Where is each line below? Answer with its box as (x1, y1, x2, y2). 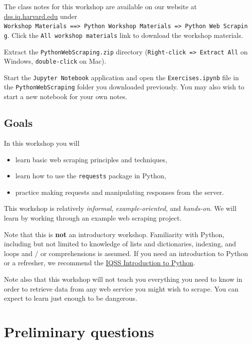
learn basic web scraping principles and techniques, (15, 154, 167, 164)
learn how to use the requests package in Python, (15, 171, 166, 181)
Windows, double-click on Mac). (4, 56, 107, 66)
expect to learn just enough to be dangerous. (4, 293, 138, 303)
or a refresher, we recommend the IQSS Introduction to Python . (4, 258, 195, 268)
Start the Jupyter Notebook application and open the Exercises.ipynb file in (4, 72, 239, 82)
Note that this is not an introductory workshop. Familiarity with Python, (4, 229, 225, 239)
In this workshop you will (4, 138, 80, 148)
